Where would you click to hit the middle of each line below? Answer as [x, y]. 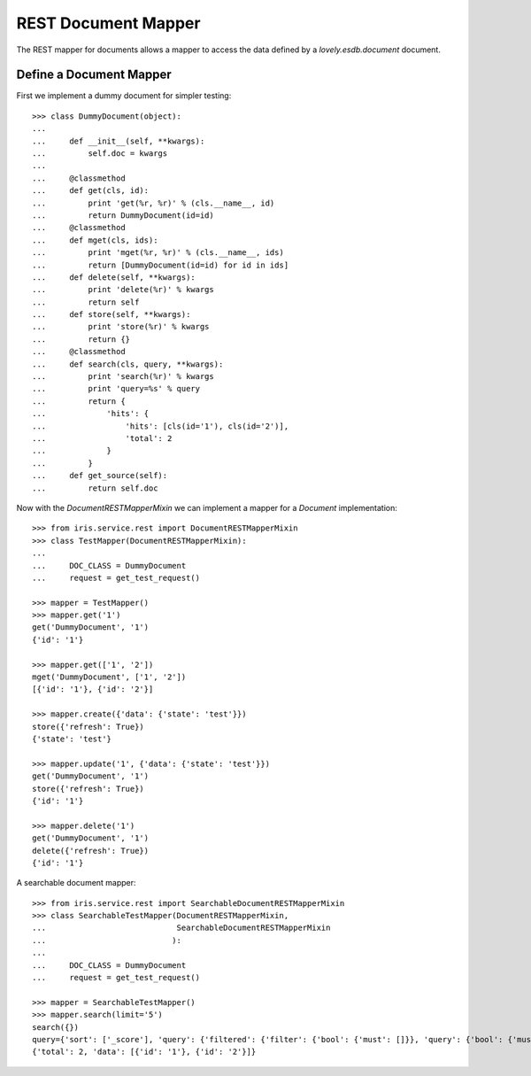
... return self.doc [95, 488]
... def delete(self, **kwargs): [114, 277]
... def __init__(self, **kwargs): [119, 141]
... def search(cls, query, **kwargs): [128, 364]
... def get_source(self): [100, 476]
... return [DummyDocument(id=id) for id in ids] [161, 265]
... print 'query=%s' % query [116, 389]
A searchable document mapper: [76, 883]
